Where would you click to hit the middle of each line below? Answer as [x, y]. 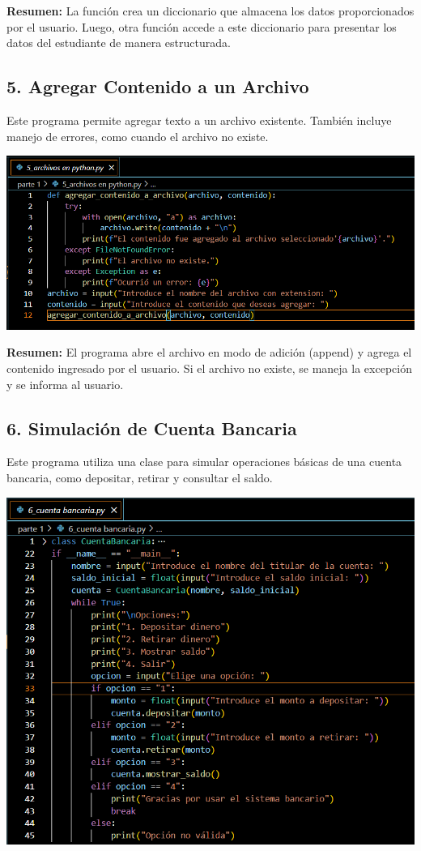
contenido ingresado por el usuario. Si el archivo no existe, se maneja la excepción [209, 368]
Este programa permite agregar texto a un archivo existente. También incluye [199, 120]
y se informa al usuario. [65, 384]
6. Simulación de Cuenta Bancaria [152, 428]
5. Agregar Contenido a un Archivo [158, 86]
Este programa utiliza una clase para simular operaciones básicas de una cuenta [204, 462]
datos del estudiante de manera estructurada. [119, 43]
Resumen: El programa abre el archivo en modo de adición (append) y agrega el [209, 352]
